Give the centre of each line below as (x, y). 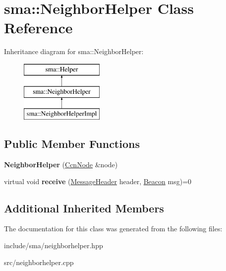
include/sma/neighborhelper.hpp (54, 245)
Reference (38, 28)
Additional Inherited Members (84, 208)
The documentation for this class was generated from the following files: (113, 229)
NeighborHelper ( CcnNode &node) (61, 165)
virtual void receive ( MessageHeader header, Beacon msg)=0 (98, 181)
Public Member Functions (72, 144)
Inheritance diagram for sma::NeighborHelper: (74, 51)
